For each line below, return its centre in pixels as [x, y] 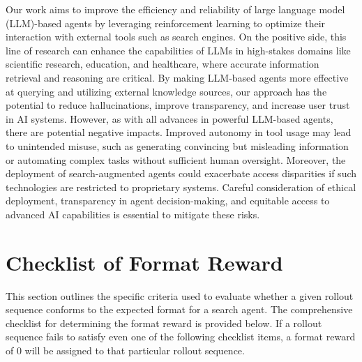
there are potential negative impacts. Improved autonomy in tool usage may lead [179, 132]
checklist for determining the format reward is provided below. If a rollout [164, 323]
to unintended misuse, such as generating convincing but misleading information [177, 145]
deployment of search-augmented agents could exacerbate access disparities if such [181, 173]
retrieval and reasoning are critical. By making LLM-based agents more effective [177, 77]
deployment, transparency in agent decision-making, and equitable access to [168, 201]
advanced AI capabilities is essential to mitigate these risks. [133, 214]
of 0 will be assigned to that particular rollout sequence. [125, 350]
